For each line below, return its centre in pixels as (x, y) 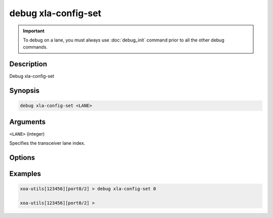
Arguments (28, 122)
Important (34, 31)
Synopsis (25, 91)
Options (22, 158)
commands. (35, 47)
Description (28, 64)
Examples (25, 174)
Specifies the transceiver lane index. (47, 143)
